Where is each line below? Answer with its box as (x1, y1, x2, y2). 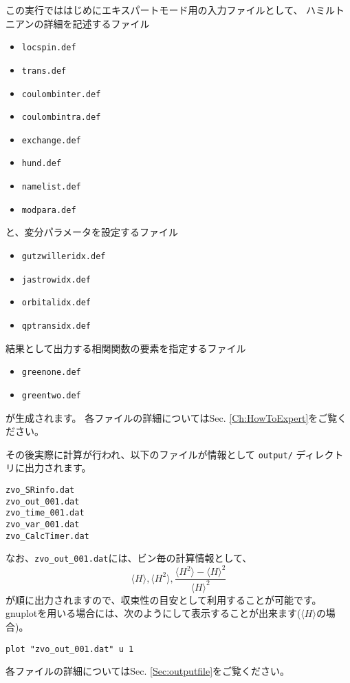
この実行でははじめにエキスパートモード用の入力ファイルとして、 (6, 3, 303, 17)
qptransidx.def (21, 321, 91, 331)
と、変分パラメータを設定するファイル (6, 225, 179, 239)
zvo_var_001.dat (6, 519, 80, 529)
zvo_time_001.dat (6, 508, 85, 518)
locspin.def (21, 43, 76, 53)
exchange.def (21, 135, 81, 145)
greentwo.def (21, 390, 81, 400)
